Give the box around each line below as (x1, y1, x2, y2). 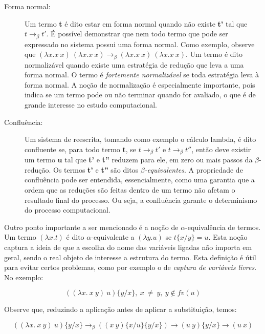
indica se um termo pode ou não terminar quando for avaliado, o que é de (25, 89, 256, 100)
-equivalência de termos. (185, 221, 261, 232)
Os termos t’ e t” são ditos (53, 164, 139, 175)
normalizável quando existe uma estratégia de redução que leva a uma (25, 59, 244, 70)
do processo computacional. (25, 204, 111, 215)
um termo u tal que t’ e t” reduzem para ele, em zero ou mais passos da (25, 154, 253, 165)
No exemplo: (4, 272, 43, 282)
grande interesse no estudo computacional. (25, 99, 157, 110)
